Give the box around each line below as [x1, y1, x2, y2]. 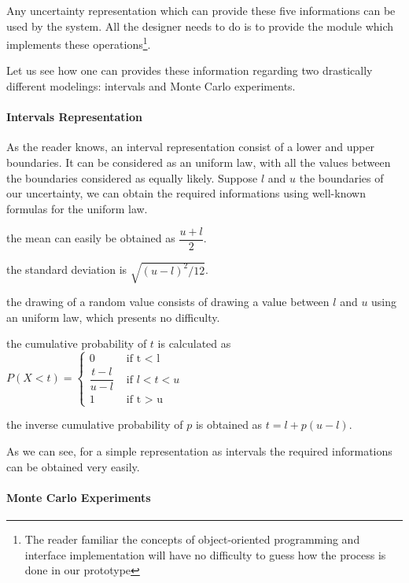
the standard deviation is [6, 261, 127, 278]
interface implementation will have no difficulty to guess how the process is [24, 546, 386, 563]
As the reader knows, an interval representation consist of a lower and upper [6, 138, 375, 155]
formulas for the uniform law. [6, 200, 148, 216]
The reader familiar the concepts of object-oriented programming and [24, 531, 360, 548]
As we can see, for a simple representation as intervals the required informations [6, 443, 392, 459]
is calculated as [157, 335, 231, 352]
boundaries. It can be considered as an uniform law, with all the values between [6, 154, 391, 171]
